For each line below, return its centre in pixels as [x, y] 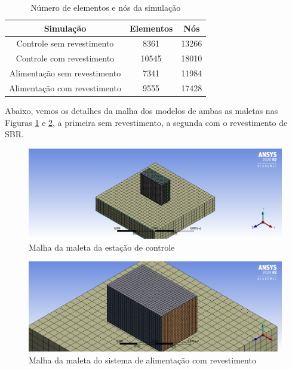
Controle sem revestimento [65, 43]
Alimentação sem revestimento [65, 73]
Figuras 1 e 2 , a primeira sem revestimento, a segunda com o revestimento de [146, 122]
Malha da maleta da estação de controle [102, 247]
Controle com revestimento [65, 58]
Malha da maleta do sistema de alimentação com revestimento [142, 360]
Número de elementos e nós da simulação [106, 7]
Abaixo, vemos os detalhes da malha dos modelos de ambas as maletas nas [142, 111]
